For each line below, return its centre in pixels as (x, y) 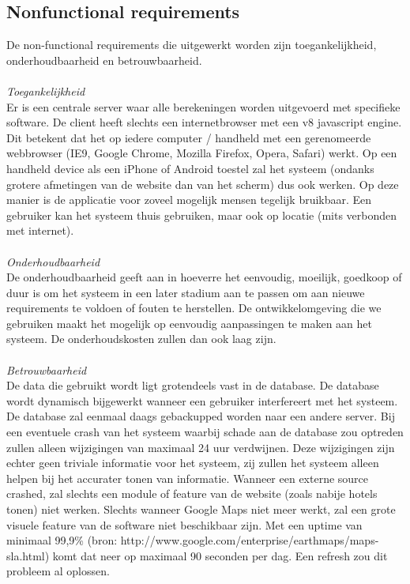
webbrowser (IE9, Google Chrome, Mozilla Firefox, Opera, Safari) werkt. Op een (202, 153)
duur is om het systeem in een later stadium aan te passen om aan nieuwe (186, 292)
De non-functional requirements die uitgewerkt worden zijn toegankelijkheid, (192, 45)
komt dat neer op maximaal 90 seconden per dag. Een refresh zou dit (220, 555)
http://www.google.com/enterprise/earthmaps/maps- (250, 540)
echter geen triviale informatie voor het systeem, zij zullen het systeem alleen (193, 463)
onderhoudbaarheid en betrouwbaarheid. (104, 60)
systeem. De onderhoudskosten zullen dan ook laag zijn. (141, 339)
